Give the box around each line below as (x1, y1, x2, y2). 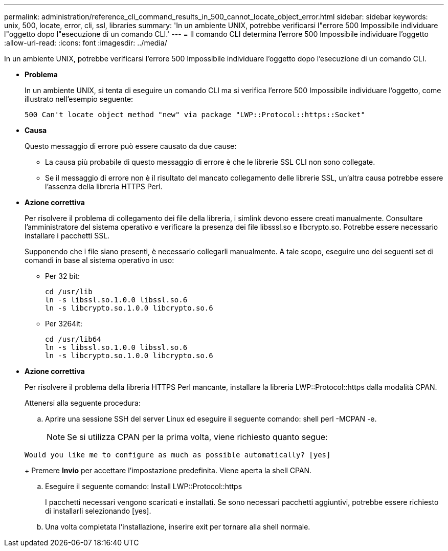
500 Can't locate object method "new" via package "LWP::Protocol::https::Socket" (25, 111, 365, 119)
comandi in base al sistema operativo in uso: (25, 256, 174, 265)
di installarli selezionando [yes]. (45, 506, 151, 515)
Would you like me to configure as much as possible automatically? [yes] (25, 451, 331, 459)
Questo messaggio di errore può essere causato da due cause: (25, 142, 237, 150)
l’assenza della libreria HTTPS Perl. (45, 182, 163, 191)
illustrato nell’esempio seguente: (25, 95, 133, 103)
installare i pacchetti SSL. (25, 231, 110, 240)
